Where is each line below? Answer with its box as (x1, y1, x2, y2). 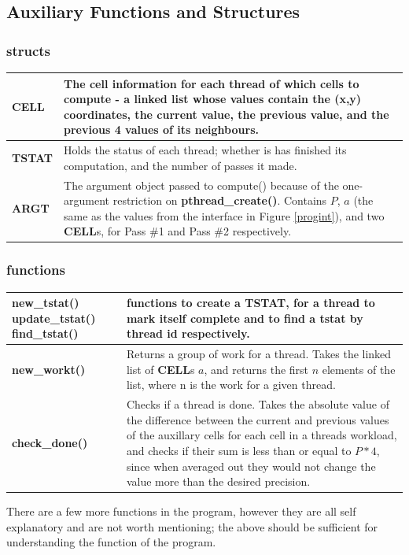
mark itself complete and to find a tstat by (126, 309, 363, 326)
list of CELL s (126, 361, 195, 377)
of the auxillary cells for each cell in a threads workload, (126, 427, 397, 443)
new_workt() (12, 361, 86, 377)
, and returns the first (204, 361, 309, 377)
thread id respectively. (126, 325, 250, 342)
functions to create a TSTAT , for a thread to (126, 294, 375, 311)
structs (6, 40, 51, 60)
